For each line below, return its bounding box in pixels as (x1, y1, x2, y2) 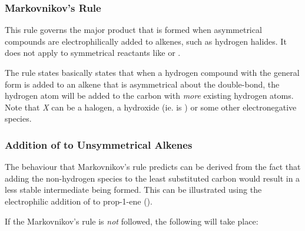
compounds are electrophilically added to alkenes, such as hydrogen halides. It (5, 35, 287, 47)
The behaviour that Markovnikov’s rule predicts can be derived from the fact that (5, 160, 301, 173)
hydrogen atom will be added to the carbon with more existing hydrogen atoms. (5, 89, 294, 102)
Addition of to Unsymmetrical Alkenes (5, 137, 193, 152)
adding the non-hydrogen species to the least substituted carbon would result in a (5, 172, 300, 184)
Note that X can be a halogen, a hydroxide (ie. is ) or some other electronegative (5, 101, 297, 113)
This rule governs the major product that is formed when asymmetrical (5, 24, 262, 36)
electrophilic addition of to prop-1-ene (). (5, 195, 152, 207)
